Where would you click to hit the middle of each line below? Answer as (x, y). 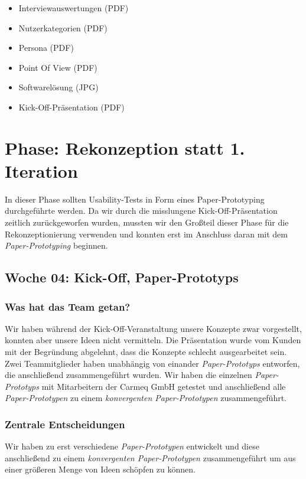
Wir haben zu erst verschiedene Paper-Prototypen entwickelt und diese (132, 446)
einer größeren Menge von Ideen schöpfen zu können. (100, 469)
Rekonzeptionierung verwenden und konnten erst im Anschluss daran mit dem (146, 234)
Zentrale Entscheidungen (65, 424)
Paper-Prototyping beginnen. (56, 245)
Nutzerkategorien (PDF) (63, 27)
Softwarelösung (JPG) (58, 87)
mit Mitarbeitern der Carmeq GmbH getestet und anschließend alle (164, 386)
